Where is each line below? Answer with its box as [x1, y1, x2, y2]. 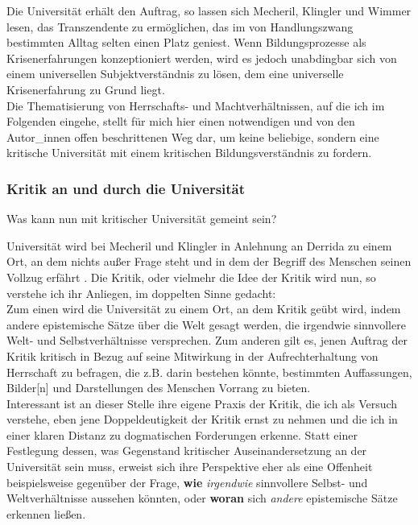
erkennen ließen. [6, 505, 86, 522]
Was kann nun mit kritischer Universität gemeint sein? [6, 210, 277, 227]
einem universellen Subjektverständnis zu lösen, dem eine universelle [6, 65, 344, 82]
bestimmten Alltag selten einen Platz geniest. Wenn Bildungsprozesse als [6, 34, 366, 51]
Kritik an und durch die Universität [6, 178, 246, 198]
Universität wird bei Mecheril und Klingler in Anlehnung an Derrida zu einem [6, 237, 392, 254]
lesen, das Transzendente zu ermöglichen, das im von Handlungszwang [6, 18, 354, 35]
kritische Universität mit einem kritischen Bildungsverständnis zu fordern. [6, 144, 372, 161]
